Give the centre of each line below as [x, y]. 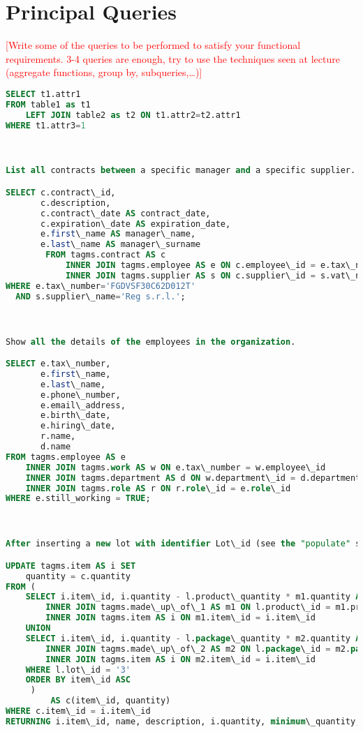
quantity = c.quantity [78, 576]
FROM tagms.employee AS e [66, 457]
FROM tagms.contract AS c [106, 255]
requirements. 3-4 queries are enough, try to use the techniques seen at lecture [173, 58]
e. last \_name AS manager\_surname [121, 245]
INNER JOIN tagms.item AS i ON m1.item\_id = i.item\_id [180, 618]
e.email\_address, [83, 405]
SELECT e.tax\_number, [58, 364]
